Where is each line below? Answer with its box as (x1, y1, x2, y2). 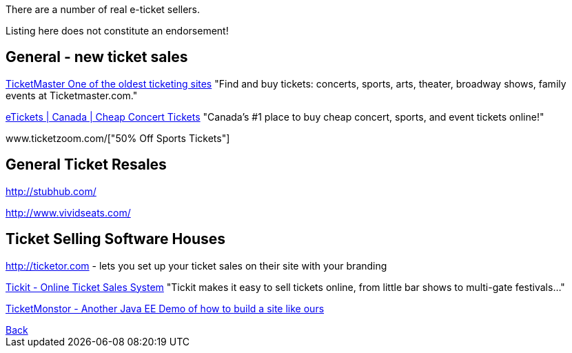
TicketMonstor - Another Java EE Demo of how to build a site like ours (6, 302, 325, 314)
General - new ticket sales (6, 48, 188, 66)
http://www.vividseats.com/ (6, 206, 131, 219)
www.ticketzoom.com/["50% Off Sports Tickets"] (6, 132, 230, 144)
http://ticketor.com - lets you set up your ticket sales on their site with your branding (6, 259, 387, 272)
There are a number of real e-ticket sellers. (6, 3, 201, 15)
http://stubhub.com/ (6, 185, 96, 197)
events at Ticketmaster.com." (6, 89, 138, 101)
